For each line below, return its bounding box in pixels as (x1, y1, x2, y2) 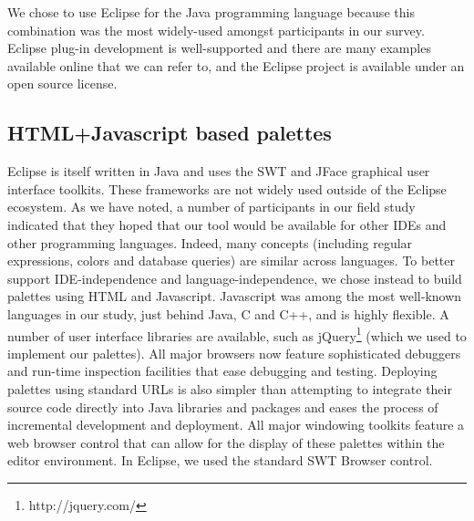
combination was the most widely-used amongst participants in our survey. (7, 20, 425, 39)
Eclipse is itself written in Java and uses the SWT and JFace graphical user (7, 162, 430, 181)
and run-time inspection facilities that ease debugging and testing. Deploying (7, 361, 438, 380)
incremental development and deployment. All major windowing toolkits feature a (7, 415, 465, 434)
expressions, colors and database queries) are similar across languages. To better (7, 251, 456, 270)
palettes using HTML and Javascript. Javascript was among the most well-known (7, 287, 462, 306)
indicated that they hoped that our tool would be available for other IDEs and (7, 214, 447, 234)
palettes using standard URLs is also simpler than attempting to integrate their (7, 379, 452, 398)
